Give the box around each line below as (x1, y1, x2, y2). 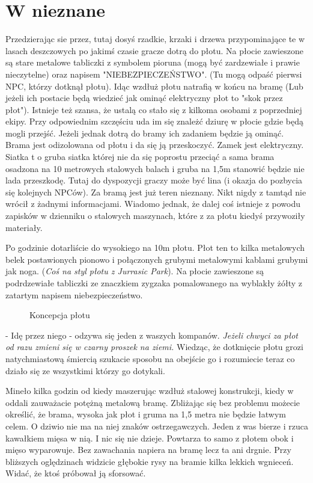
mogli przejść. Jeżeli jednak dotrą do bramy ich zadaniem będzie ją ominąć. (5, 126, 284, 139)
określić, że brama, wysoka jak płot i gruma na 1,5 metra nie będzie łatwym (5, 408, 287, 420)
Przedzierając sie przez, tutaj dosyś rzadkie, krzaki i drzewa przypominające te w (5, 32, 305, 45)
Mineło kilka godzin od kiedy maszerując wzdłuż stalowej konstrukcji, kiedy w (5, 384, 294, 397)
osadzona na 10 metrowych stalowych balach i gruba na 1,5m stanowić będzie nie (5, 162, 305, 174)
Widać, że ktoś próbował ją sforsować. (5, 467, 146, 479)
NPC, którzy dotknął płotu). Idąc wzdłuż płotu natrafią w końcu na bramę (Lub (5, 79, 303, 92)
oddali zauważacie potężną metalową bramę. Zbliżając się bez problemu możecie (5, 396, 300, 408)
